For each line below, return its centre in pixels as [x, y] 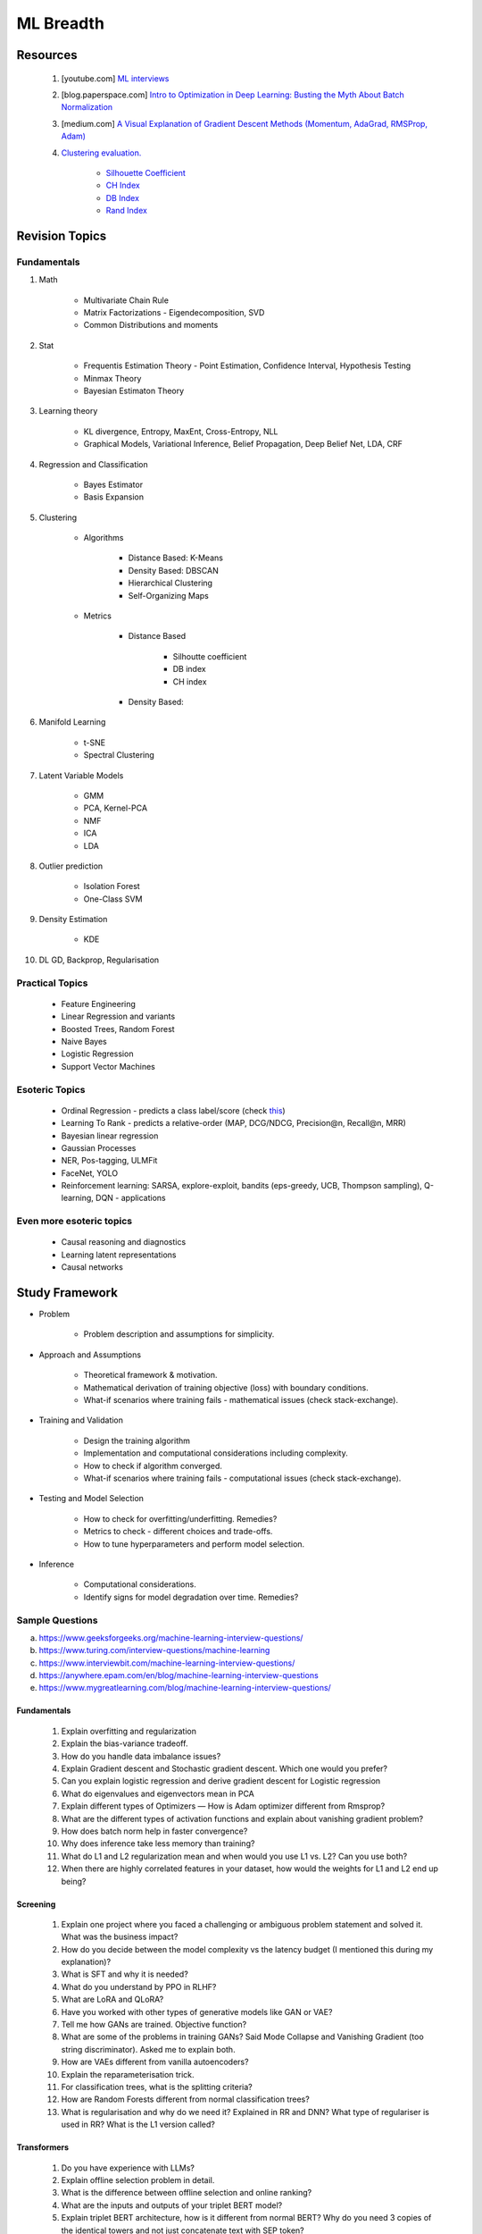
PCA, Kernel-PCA [115, 808]
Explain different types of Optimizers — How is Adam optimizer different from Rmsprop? [223, 1806]
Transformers [43, 2147]
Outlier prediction [71, 866]
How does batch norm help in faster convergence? [154, 1831]
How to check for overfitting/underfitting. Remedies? [180, 1518]
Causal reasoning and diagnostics [124, 1242]
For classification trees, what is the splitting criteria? [157, 2087]
